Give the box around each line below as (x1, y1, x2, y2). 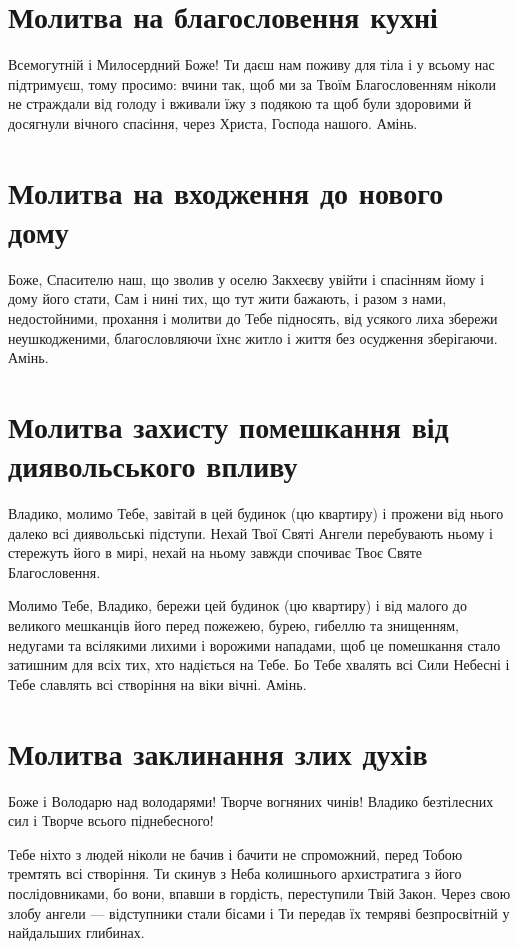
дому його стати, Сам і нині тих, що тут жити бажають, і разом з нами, (8, 288, 447, 309)
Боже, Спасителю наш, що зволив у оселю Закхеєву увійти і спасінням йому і (8, 268, 485, 289)
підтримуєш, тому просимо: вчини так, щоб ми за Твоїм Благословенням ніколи (8, 73, 496, 94)
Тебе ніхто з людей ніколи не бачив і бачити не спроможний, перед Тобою (8, 843, 463, 864)
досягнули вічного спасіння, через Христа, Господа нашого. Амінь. (8, 112, 418, 133)
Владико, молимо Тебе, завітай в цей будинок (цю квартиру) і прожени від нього (8, 503, 504, 524)
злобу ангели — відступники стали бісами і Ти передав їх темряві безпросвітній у (8, 902, 510, 923)
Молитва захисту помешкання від (8, 405, 449, 446)
